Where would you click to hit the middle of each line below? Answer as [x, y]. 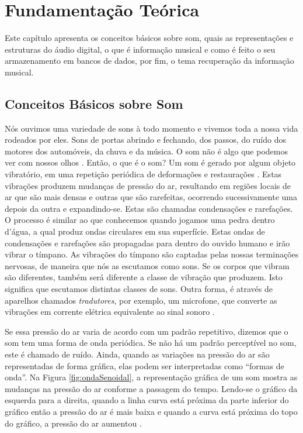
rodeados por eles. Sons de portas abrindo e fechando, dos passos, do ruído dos [145, 140]
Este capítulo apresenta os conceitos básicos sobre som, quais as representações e [149, 38]
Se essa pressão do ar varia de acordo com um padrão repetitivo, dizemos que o [147, 331]
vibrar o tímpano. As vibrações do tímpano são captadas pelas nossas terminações [152, 254]
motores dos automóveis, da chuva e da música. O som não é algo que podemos [146, 151]
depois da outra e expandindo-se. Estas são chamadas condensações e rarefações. [149, 208]
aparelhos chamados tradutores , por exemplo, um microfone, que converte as [141, 300]
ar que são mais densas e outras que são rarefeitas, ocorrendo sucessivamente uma [151, 197]
